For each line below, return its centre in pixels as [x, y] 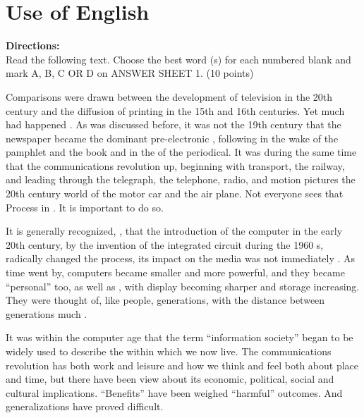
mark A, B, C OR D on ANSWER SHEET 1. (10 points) [130, 73]
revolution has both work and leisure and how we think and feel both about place [182, 365]
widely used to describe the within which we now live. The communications [169, 351]
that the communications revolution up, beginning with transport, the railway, [175, 165]
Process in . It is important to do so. [85, 207]
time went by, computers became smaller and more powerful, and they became [175, 272]
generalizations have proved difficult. [85, 406]
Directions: [33, 45]
